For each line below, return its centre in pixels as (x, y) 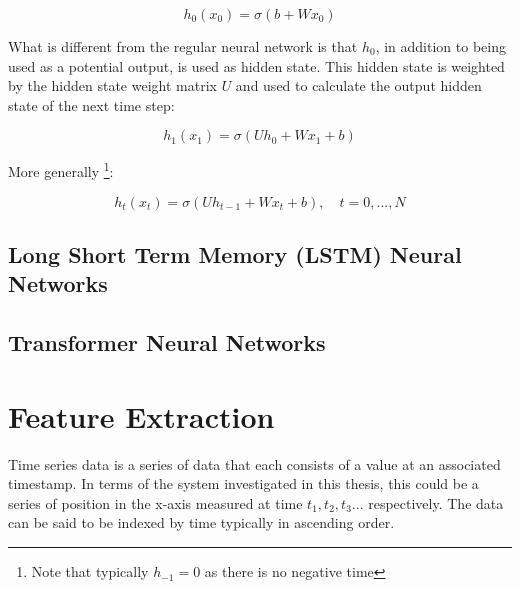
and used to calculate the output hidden (358, 85)
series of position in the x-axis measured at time (155, 502)
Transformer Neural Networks (167, 342)
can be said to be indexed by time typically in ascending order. (201, 522)
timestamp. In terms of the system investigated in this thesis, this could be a (243, 483)
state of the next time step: (91, 104)
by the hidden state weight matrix (112, 85)
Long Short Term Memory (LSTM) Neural (235, 254)
